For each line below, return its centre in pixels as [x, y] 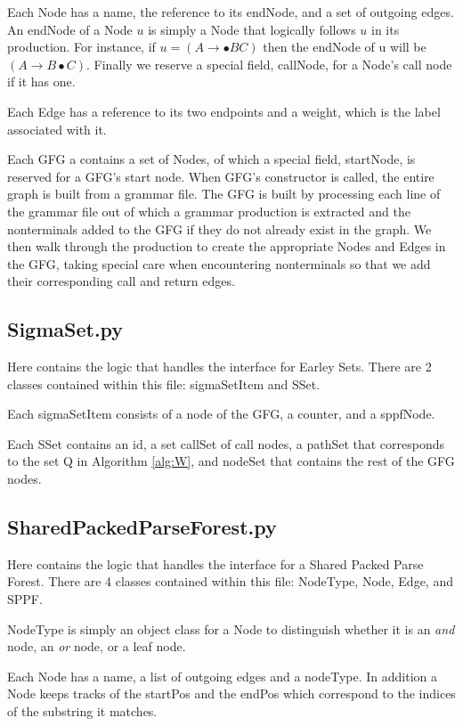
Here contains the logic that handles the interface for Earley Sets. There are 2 [219, 367]
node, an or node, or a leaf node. [97, 646]
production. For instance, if [81, 47]
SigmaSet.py [65, 329]
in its [386, 29]
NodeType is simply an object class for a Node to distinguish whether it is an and [231, 628]
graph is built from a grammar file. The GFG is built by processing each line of [224, 194]
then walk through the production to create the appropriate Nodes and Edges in [227, 246]
